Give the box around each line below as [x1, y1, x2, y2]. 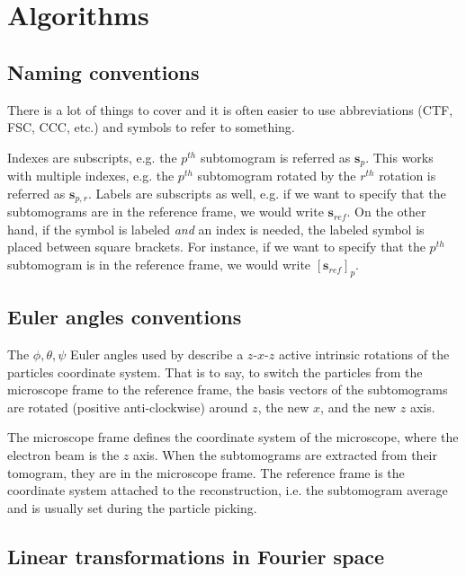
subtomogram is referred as [200, 147, 351, 166]
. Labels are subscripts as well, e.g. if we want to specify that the [87, 183, 446, 202]
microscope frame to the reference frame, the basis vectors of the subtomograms [7, 380, 448, 399]
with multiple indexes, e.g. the [7, 166, 175, 185]
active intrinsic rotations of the [278, 345, 450, 364]
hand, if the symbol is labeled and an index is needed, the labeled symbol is [7, 219, 425, 238]
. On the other [346, 202, 426, 221]
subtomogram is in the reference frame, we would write [7, 255, 311, 274]
